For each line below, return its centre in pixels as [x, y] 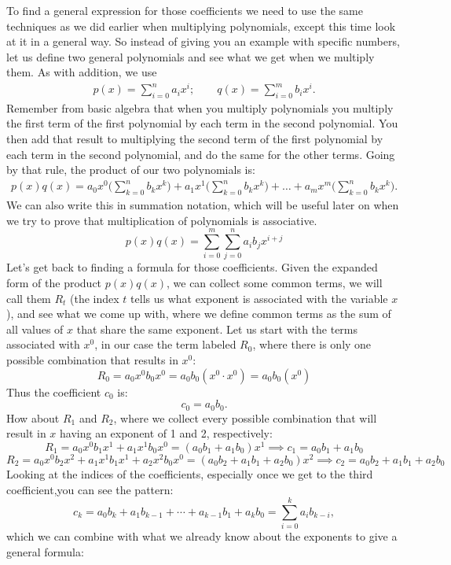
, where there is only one [312, 344]
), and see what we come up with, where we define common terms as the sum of [199, 314]
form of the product [54, 283]
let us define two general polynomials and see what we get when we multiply [191, 56]
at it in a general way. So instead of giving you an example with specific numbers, [203, 41]
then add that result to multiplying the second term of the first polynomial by [195, 139]
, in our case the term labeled [165, 344]
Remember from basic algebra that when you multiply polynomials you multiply [200, 107]
